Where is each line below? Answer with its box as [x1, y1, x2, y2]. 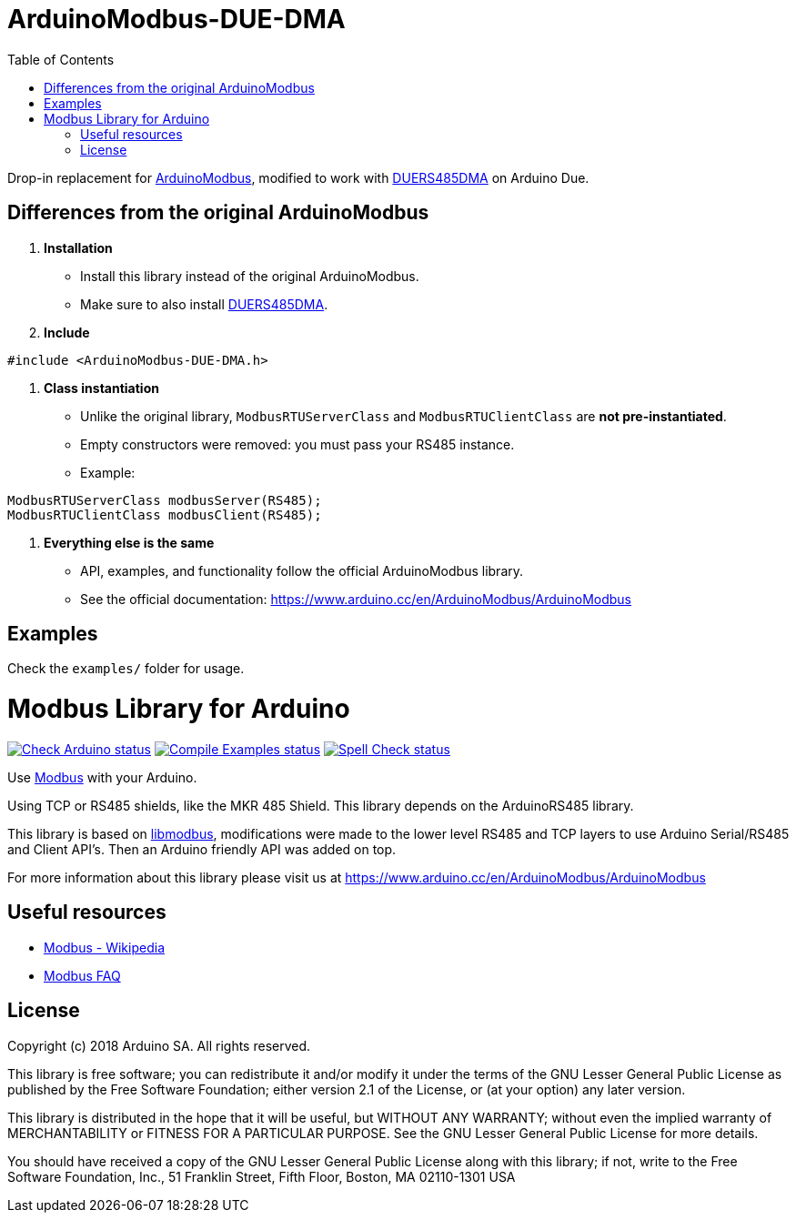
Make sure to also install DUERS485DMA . [80, 296, 328, 312]
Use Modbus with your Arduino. [7, 769, 197, 785]
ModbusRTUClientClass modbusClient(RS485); [7, 507, 322, 522]
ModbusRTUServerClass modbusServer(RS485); [7, 492, 322, 508]
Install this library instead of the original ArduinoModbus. [80, 267, 419, 284]
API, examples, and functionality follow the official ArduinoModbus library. [80, 562, 524, 579]
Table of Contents [7, 51, 115, 67]
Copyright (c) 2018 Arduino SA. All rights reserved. [7, 1037, 311, 1054]
